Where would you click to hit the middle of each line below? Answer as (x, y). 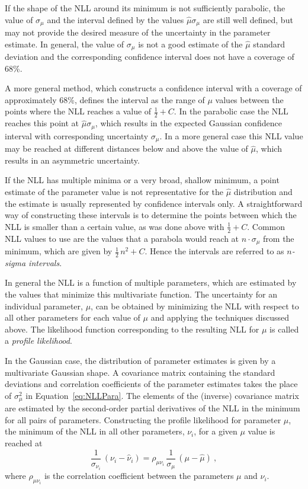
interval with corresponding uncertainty (77, 135)
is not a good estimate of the (190, 44)
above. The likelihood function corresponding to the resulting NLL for (132, 329)
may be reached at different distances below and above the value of (126, 148)
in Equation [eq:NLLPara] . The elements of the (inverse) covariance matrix (162, 395)
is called (284, 329)
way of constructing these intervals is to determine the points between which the (151, 215)
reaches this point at (42, 123)
